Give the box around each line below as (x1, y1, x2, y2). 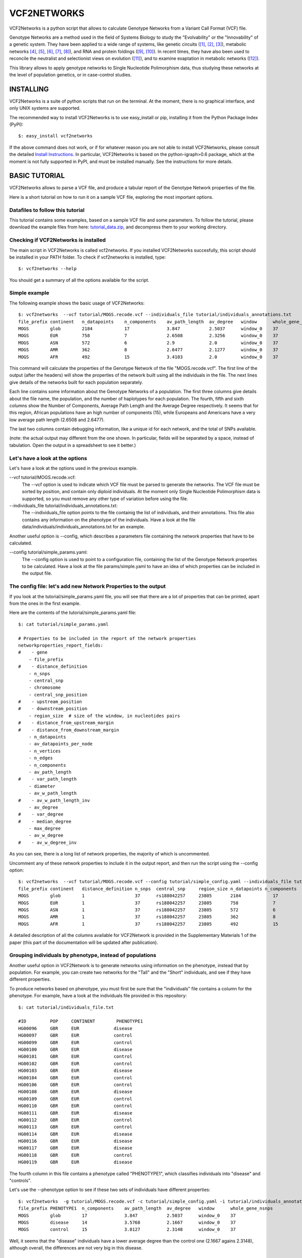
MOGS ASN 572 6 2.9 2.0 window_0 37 (18, 340, 279, 346)
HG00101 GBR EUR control (18, 1054, 133, 1059)
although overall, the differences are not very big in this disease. (9, 1245, 143, 1251)
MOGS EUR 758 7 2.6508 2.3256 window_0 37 (18, 333, 279, 339)
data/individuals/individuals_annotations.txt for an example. (22, 524, 145, 530)
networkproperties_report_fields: (18, 642, 103, 648)
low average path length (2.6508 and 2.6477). (9, 417, 105, 423)
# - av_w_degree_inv (18, 839, 77, 845)
